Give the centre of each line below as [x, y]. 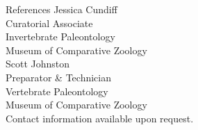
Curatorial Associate [49, 23]
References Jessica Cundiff [61, 9]
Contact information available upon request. [100, 118]
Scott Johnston [38, 64]
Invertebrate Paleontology [60, 36]
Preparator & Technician [58, 77]
